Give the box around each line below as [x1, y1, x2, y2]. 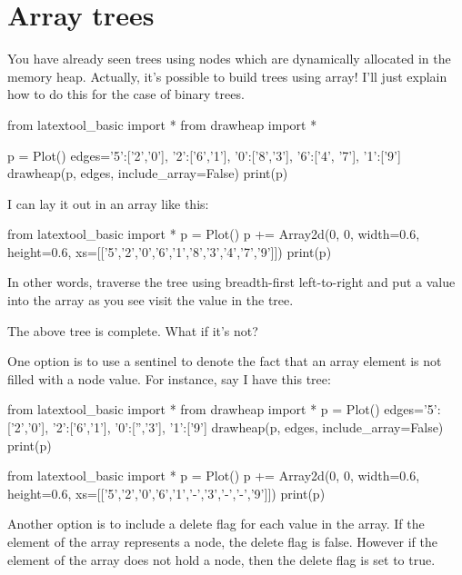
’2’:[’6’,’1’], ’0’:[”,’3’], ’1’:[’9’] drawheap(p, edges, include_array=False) [52, 418, 444, 437]
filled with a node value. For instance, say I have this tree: [7, 369, 331, 388]
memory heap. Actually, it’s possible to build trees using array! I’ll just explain [7, 66, 447, 85]
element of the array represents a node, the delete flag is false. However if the [7, 532, 437, 550]
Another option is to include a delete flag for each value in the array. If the [7, 514, 425, 533]
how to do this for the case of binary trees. [7, 84, 245, 104]
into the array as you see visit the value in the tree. [7, 291, 294, 310]
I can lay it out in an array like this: [7, 193, 209, 213]
